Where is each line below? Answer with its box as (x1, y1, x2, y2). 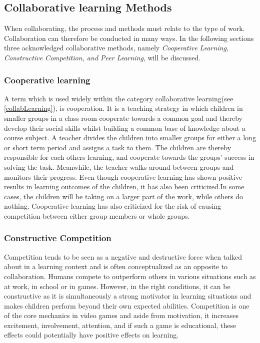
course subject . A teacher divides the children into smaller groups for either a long (4, 132, 256, 143)
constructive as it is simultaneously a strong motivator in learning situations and (4, 291, 251, 301)
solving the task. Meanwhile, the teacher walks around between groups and (4, 161, 234, 172)
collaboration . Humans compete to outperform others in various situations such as (4, 271, 256, 281)
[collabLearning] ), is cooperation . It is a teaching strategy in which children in (4, 103, 243, 113)
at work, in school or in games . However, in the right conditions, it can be (4, 281, 230, 291)
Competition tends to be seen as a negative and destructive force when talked (4, 251, 242, 262)
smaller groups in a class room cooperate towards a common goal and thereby (4, 112, 242, 123)
